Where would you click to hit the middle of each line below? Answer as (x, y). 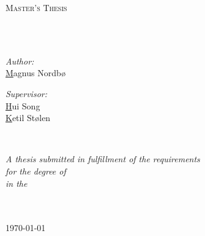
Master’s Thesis (36, 7)
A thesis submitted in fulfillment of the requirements (103, 159)
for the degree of (36, 171)
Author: (20, 61)
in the (17, 183)
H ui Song (23, 105)
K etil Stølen (28, 118)
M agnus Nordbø (36, 73)
